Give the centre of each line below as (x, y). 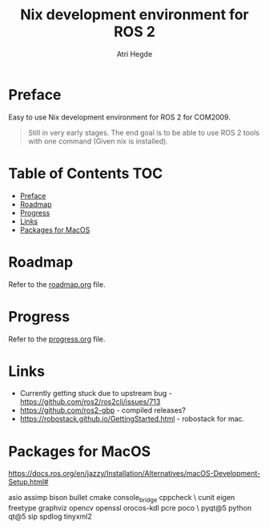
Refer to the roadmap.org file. (57, 284)
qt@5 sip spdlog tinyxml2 (50, 517)
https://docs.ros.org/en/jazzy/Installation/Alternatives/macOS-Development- (134, 474)
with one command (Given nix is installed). (98, 141)
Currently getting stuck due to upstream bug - (96, 394)
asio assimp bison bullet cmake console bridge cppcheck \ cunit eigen (122, 499)
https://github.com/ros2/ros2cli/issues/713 (90, 402)
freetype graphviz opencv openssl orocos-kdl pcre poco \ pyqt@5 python (130, 508)
